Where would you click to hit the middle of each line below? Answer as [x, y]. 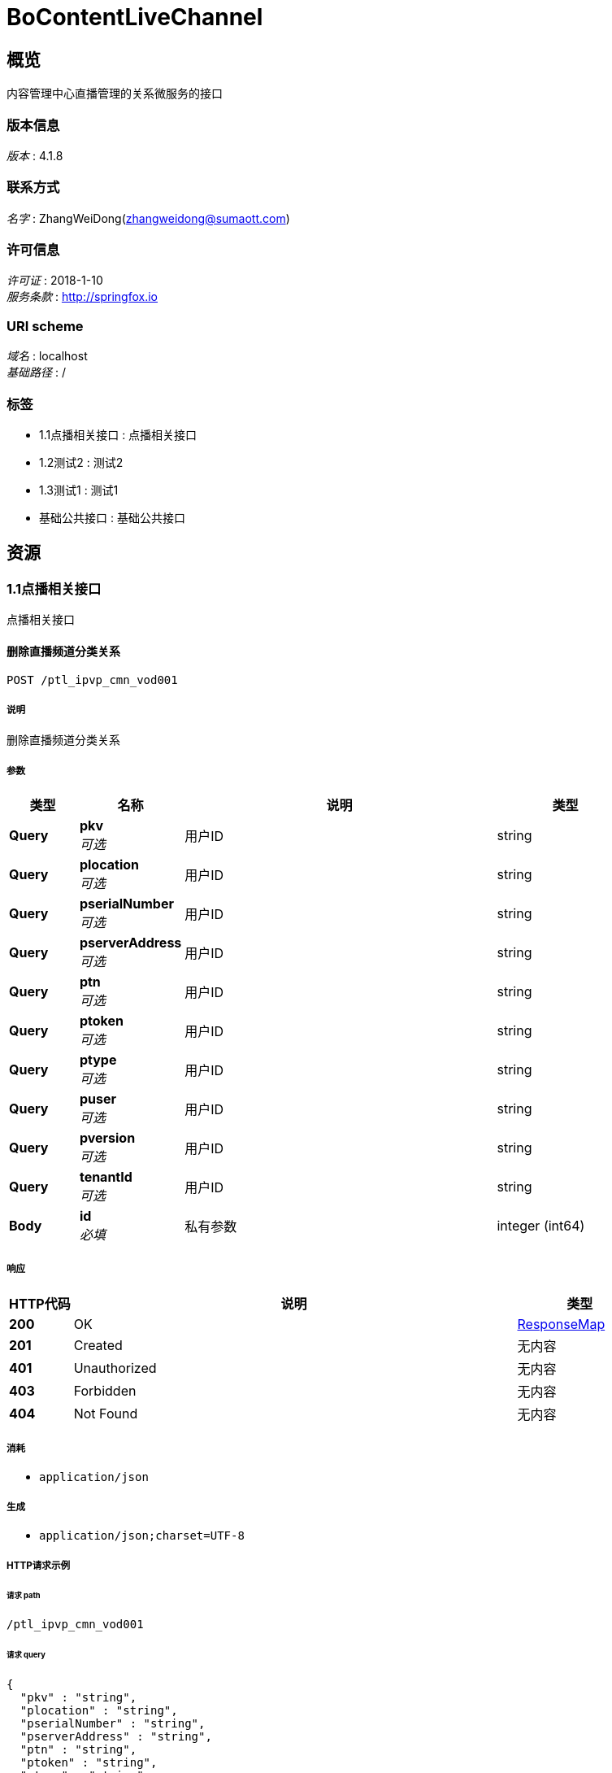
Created [98, 1345]
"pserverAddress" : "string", [116, 1737]
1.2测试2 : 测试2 [81, 462]
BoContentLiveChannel [135, 17]
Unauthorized [115, 1368]
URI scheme [45, 326]
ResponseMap [561, 1324]
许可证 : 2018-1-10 [55, 281]
